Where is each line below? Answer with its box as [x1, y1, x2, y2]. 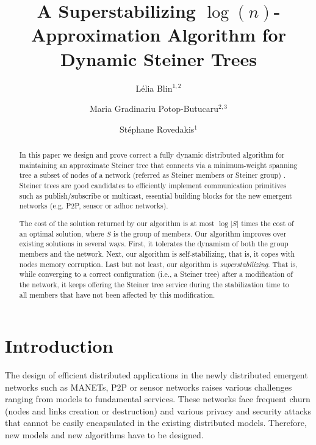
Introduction [5, 333, 113, 358]
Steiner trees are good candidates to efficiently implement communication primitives [19, 180, 287, 191]
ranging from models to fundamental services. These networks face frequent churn [5, 392, 311, 405]
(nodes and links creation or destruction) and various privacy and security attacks [5, 404, 311, 417]
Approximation [31, 22, 161, 47]
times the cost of [241, 218, 294, 228]
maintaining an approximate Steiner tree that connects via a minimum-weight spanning [19, 160, 298, 170]
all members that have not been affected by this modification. [19, 289, 215, 300]
